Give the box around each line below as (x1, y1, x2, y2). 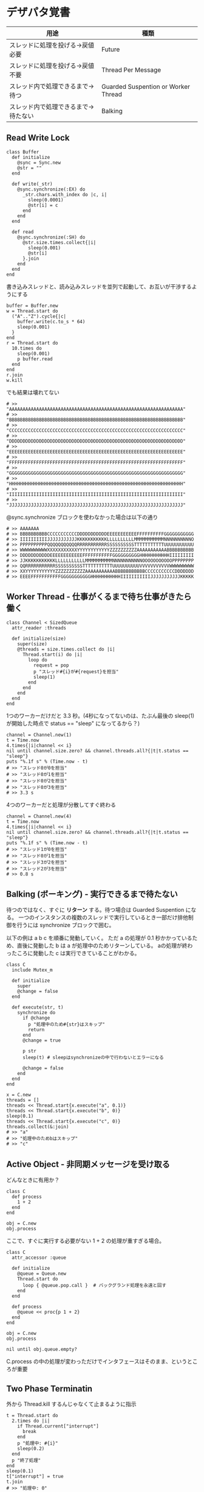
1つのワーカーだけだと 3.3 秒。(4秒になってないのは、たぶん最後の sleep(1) (6, 712, 195, 719)
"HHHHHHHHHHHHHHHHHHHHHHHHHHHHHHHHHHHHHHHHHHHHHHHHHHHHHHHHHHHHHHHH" (6, 480, 186, 487)
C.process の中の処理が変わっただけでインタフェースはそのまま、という (6, 1358, 187, 1365)
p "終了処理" (12, 1457, 41, 1463)
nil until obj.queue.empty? (6, 1347, 78, 1353)
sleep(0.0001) (28, 197, 64, 203)
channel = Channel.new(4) (6, 813, 72, 819)
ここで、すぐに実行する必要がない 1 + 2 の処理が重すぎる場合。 (6, 1237, 165, 1245)
